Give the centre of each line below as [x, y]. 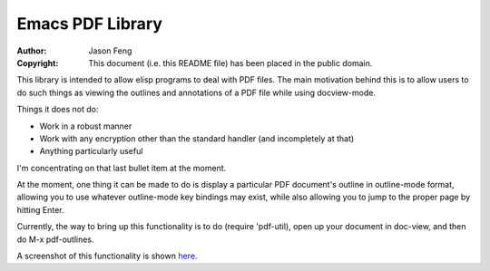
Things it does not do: [58, 110]
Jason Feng [110, 51]
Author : [32, 51]
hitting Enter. [40, 209]
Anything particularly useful [91, 151]
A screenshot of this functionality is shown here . [107, 256]
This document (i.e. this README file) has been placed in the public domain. [230, 63]
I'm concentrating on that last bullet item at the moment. [122, 168]
